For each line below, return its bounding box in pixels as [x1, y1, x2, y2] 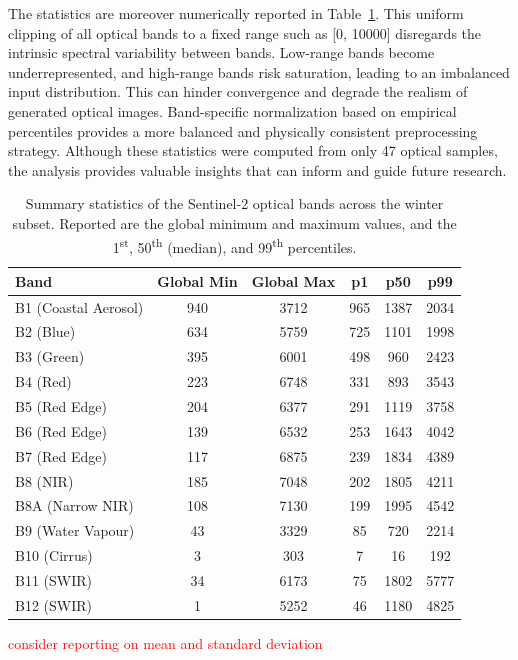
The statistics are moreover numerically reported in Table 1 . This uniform [8, 3, 464, 23]
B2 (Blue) [15, 321, 76, 342]
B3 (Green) [15, 346, 85, 367]
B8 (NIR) [15, 470, 74, 491]
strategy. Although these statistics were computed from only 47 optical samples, [8, 140, 498, 161]
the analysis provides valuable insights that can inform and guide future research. [8, 159, 507, 180]
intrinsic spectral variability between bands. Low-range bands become [8, 42, 435, 63]
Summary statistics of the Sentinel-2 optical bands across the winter [25, 193, 444, 214]
